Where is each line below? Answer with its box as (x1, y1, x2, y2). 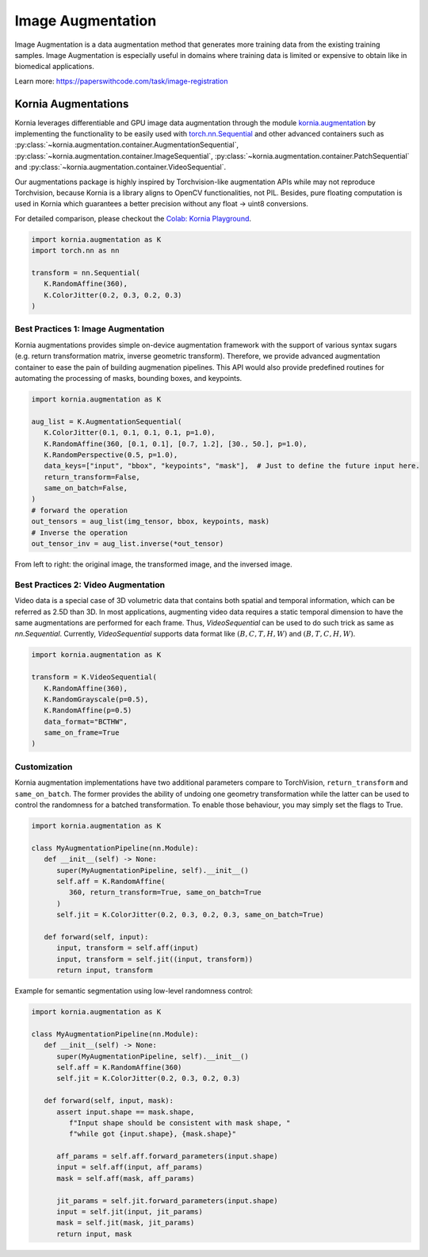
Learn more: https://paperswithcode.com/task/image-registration (14, 76, 228, 86)
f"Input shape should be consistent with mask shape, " (68, 1118, 291, 1127)
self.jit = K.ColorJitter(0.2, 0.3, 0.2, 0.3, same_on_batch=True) (56, 910, 324, 920)
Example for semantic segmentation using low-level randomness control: (14, 986, 253, 996)
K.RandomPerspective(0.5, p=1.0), (44, 450, 178, 459)
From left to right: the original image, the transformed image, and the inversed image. (14, 559, 292, 569)
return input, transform (56, 966, 154, 975)
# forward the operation (31, 505, 128, 515)
